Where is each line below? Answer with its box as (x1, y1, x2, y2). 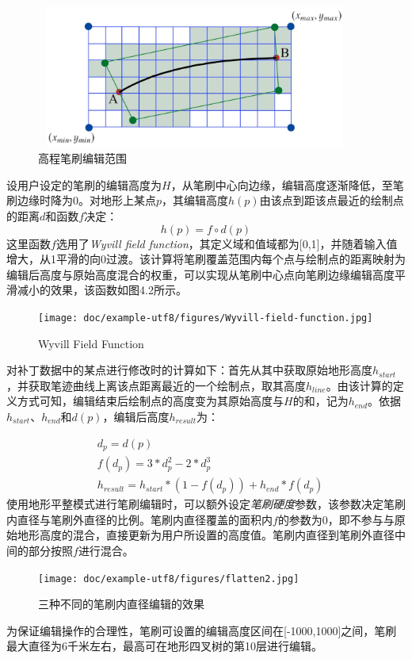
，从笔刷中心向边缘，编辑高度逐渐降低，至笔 (170, 176, 404, 193)
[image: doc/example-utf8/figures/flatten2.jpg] (38, 573, 299, 584)
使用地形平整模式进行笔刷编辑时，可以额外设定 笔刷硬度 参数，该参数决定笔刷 (6, 496, 406, 512)
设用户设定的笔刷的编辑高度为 (6, 176, 162, 193)
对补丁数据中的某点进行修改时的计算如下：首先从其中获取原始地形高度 (6, 362, 372, 378)
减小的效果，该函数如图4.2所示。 (17, 282, 187, 298)
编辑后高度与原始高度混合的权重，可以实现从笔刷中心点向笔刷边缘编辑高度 (6, 266, 395, 282)
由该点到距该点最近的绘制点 (259, 192, 404, 209)
